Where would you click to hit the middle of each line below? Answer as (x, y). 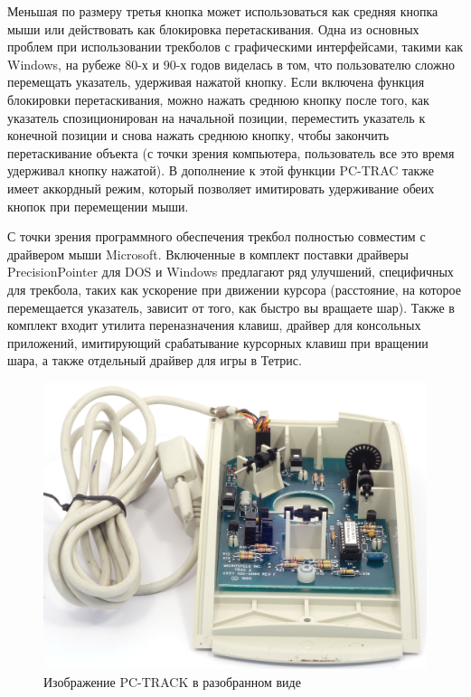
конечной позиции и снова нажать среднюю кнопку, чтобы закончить (198, 135)
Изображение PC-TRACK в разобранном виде (172, 682)
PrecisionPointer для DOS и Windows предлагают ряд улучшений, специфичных (231, 272)
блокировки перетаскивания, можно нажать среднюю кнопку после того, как (218, 99)
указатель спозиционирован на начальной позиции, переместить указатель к (217, 117)
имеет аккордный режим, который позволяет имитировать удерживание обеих (221, 188)
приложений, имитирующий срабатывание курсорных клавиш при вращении (218, 342)
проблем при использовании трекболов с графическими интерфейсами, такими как (235, 47)
